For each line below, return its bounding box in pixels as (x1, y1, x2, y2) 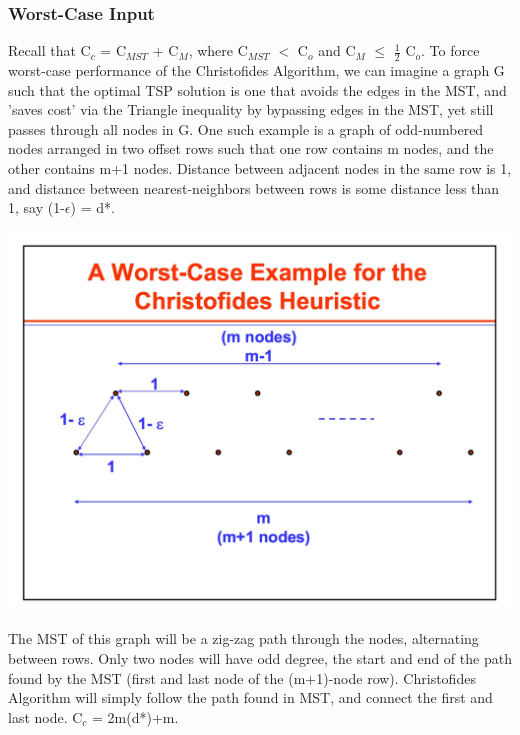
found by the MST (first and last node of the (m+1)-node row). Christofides (8, 667, 476, 688)
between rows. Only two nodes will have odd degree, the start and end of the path (8, 647, 512, 668)
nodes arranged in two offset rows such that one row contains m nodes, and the (8, 138, 494, 159)
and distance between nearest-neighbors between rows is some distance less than (8, 177, 500, 198)
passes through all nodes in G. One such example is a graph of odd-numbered (8, 118, 484, 139)
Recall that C (8, 40, 91, 61)
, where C (188, 40, 248, 61)
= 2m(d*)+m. (92, 706, 179, 727)
